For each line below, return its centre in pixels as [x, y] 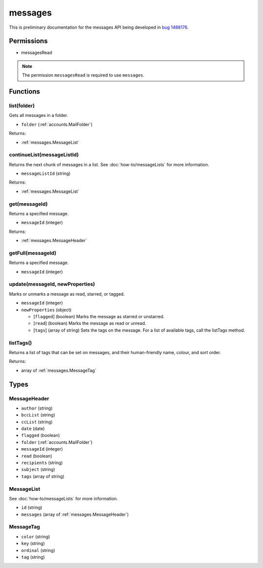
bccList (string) [38, 415]
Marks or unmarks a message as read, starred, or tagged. [67, 294]
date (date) [33, 429]
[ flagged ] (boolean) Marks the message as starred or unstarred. [99, 317]
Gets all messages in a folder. [38, 115]
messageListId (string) [46, 173]
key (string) [33, 544]
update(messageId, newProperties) [52, 284]
